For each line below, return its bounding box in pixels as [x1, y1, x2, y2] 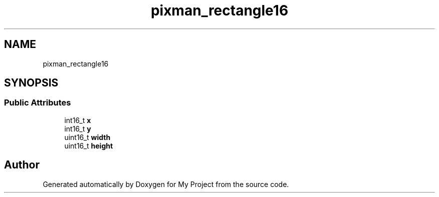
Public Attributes [4, 97, 71, 108]
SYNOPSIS [4, 76, 59, 89]
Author [4, 158, 40, 171]
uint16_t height [64, 141, 113, 150]
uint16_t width [64, 132, 111, 141]
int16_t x [64, 115, 91, 124]
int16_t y [64, 124, 91, 133]
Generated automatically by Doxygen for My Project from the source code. [43, 179, 289, 188]
